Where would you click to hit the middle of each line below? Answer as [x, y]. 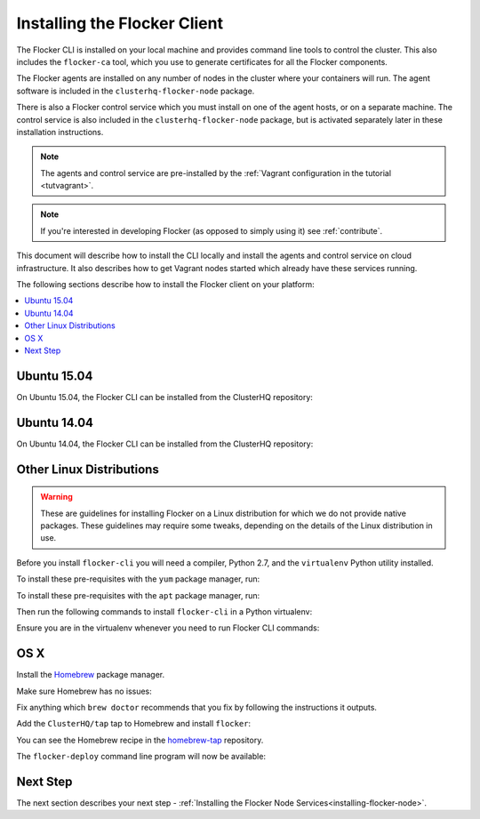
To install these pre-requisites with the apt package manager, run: [138, 595]
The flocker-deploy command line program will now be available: [141, 757]
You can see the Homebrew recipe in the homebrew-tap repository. [140, 740]
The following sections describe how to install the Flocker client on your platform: [165, 285]
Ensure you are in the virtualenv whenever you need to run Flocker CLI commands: [168, 628]
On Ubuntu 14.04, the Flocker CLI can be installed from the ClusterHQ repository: [165, 444]
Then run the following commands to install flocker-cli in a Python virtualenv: [164, 611]
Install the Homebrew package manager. [90, 675]
